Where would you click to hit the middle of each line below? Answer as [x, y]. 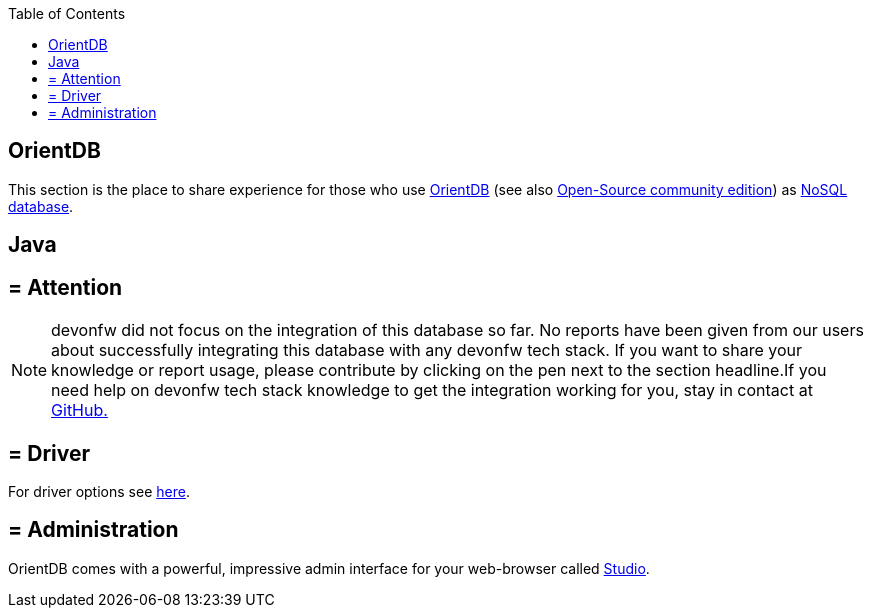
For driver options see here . [99, 491]
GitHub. [79, 410]
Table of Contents [67, 13]
